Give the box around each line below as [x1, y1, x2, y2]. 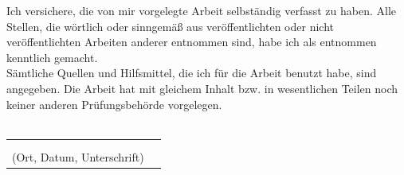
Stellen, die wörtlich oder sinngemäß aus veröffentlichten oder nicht [6, 17, 334, 34]
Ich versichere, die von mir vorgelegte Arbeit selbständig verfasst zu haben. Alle [6, 2, 397, 18]
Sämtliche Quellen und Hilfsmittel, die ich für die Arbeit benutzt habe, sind [6, 64, 377, 81]
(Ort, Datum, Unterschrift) [12, 149, 144, 165]
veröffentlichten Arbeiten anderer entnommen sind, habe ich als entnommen [6, 33, 377, 50]
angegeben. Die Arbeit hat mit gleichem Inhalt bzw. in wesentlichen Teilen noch [6, 80, 398, 96]
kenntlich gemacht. [6, 49, 98, 65]
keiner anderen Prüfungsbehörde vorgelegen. [6, 95, 222, 112]
